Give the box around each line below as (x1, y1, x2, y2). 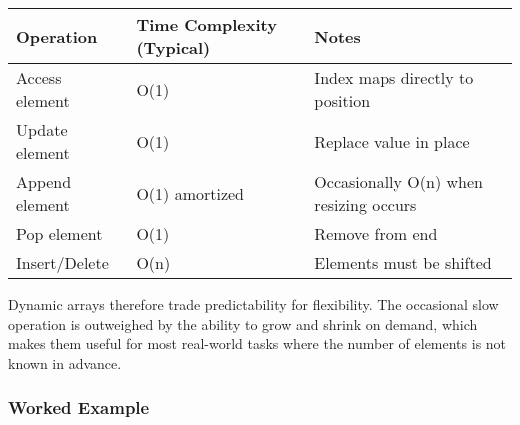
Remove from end (314, 222, 438, 245)
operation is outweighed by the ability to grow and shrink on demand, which (8, 313, 478, 334)
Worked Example (8, 395, 150, 420)
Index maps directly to (314, 66, 474, 89)
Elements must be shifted (314, 251, 492, 274)
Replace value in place (314, 129, 470, 153)
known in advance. (8, 352, 122, 373)
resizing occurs (314, 193, 417, 216)
